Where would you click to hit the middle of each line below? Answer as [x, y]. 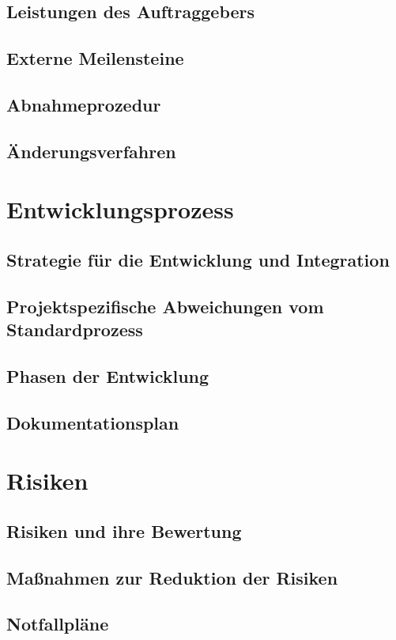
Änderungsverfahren [91, 151]
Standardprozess [75, 329]
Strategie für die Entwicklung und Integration [198, 259]
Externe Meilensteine [95, 58]
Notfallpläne [58, 624]
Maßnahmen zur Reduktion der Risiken [172, 577]
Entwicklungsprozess [120, 209]
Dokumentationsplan [93, 422]
